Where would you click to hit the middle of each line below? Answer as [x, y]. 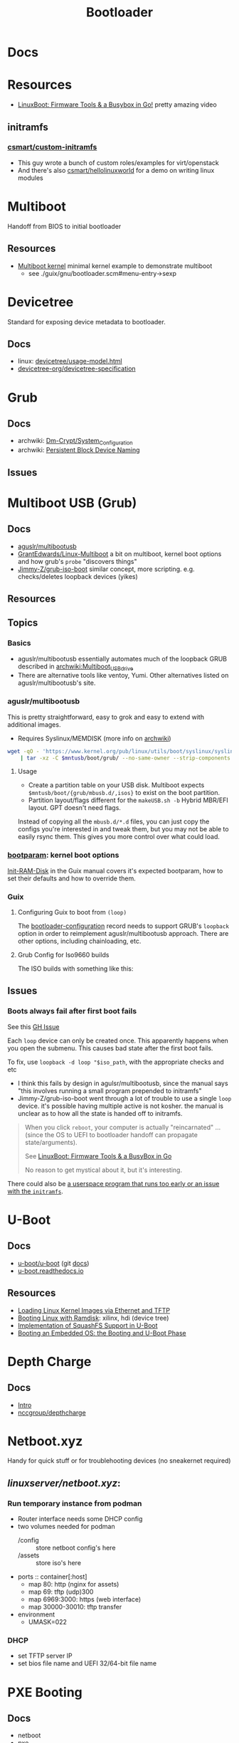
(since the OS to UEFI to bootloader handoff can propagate [111, 1134]
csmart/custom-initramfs [52, 147]
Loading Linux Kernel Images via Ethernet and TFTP [94, 1310]
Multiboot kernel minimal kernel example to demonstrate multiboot [115, 266]
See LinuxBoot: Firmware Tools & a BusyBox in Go [98, 1156]
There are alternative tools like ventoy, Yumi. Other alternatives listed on [123, 676]
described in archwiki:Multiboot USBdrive [75, 667]
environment [36, 1614]
